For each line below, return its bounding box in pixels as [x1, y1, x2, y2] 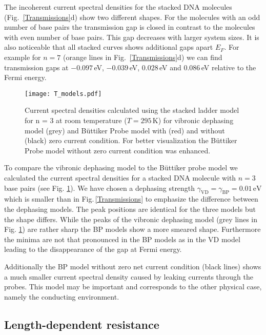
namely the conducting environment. [4, 291, 119, 302]
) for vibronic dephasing [158, 115, 234, 125]
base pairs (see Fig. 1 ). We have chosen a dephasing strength [4, 182, 195, 193]
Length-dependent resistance [4, 316, 159, 332]
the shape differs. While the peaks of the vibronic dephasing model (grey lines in [4, 213, 258, 224]
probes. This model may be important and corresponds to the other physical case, [4, 281, 262, 292]
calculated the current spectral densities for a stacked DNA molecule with [4, 172, 236, 183]
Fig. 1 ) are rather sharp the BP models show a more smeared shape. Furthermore [4, 224, 261, 234]
